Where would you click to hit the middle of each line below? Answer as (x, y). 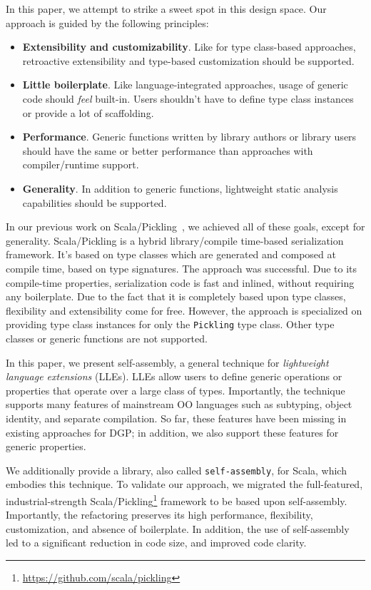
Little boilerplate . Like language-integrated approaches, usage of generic (185, 85)
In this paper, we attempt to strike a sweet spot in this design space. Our (166, 9)
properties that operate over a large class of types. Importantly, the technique (176, 390)
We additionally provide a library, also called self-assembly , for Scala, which (176, 470)
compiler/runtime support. (81, 164)
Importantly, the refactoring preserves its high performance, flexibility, (159, 515)
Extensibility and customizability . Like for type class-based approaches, (189, 47)
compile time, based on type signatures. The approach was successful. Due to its (181, 268)
